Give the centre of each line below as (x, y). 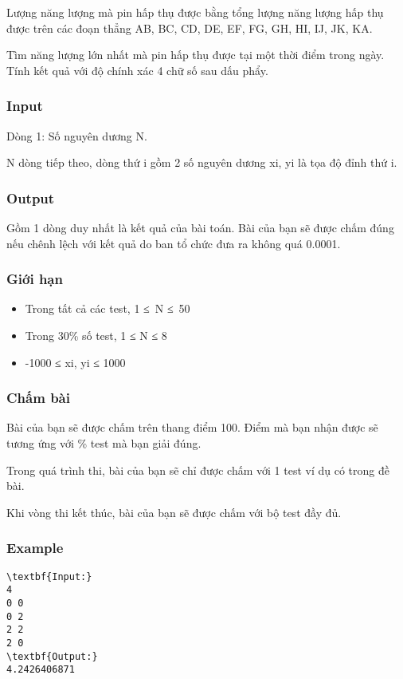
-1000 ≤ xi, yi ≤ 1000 (75, 362)
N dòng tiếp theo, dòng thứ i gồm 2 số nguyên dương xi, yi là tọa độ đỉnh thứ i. (202, 162)
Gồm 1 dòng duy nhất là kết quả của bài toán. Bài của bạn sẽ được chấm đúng (200, 227)
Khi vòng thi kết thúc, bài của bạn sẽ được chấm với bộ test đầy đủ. (174, 512)
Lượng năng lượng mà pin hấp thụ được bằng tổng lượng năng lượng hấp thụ (195, 12)
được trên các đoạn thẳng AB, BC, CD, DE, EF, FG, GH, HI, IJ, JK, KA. (190, 28)
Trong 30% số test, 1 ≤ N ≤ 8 (96, 335)
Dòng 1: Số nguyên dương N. (77, 135)
